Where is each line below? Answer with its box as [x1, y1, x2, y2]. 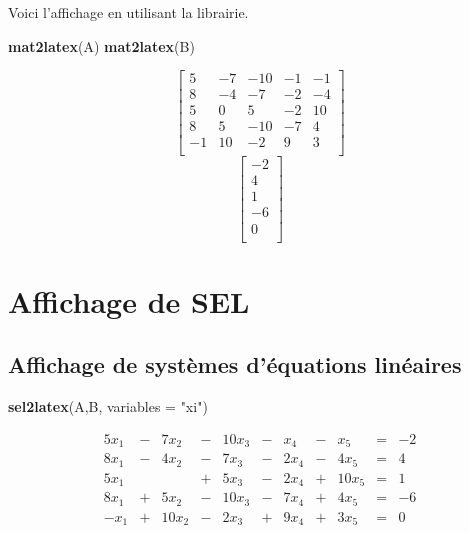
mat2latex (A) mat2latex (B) [8, 35, 195, 56]
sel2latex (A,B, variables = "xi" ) [8, 396, 208, 417]
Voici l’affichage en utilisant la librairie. [8, 2, 249, 22]
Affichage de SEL [8, 280, 250, 321]
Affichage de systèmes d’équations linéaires [8, 349, 462, 380]
